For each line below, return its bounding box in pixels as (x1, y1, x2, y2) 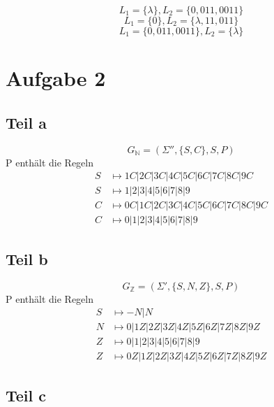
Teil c (6, 384, 47, 406)
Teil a (6, 111, 47, 133)
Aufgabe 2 (6, 64, 106, 92)
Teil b (6, 248, 48, 269)
